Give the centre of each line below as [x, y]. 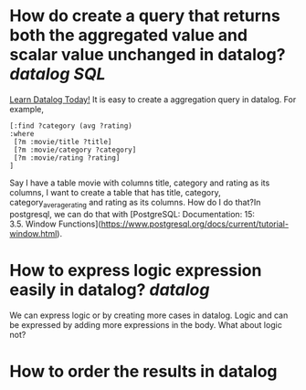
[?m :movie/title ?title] [63, 142]
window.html [33, 233]
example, [26, 109]
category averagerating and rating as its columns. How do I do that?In [135, 203]
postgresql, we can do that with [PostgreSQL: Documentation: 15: [132, 214]
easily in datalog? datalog [110, 290]
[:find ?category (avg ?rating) [71, 126]
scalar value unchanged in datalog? [148, 55]
